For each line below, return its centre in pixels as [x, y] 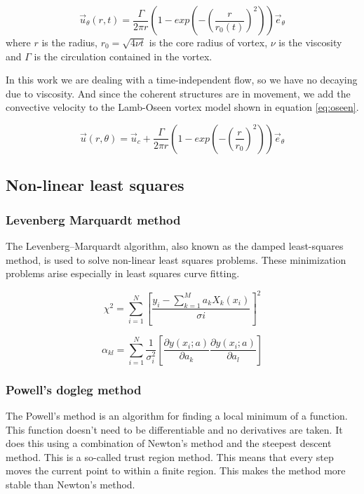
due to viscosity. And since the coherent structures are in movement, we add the [178, 93]
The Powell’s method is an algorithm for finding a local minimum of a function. [177, 415]
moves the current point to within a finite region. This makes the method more [176, 470]
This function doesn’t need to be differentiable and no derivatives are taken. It [174, 429]
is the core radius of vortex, [208, 42]
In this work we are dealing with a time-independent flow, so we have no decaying [182, 80]
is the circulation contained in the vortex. [123, 56]
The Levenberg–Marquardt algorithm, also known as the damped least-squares [175, 245]
